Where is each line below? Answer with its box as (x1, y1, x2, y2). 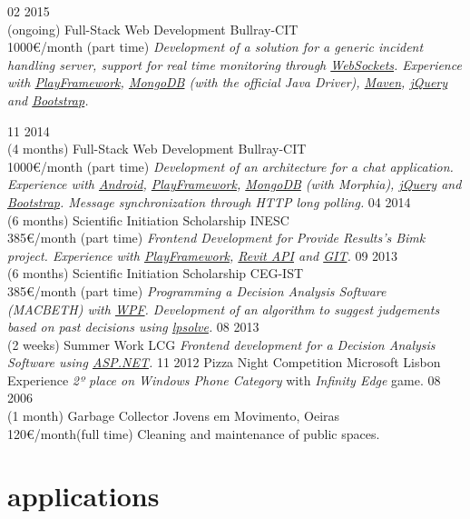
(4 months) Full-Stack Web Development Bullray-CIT (7, 139, 307, 158)
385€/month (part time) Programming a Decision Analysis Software (7, 281, 387, 300)
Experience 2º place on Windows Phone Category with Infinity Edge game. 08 (7, 370, 441, 389)
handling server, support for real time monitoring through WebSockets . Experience (7, 55, 462, 74)
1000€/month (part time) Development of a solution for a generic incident (7, 37, 424, 56)
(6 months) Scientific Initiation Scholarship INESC (7, 210, 289, 229)
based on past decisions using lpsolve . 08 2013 (7, 317, 259, 336)
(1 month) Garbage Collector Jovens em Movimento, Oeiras (7, 406, 340, 425)
